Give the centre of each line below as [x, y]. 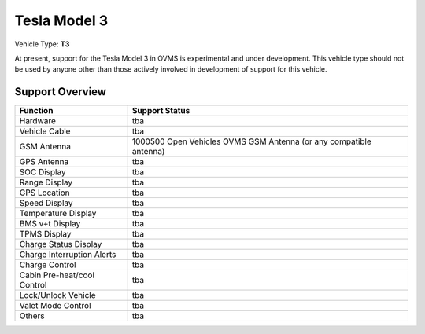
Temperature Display [58, 214]
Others [32, 316]
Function [36, 111]
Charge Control [48, 265]
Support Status [161, 111]
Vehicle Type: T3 [42, 44]
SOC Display [42, 172]
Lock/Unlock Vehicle [57, 295]
